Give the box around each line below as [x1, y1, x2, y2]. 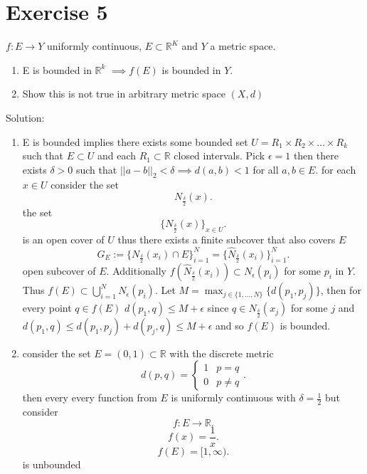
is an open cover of [22, 231, 105, 246]
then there [293, 148, 339, 163]
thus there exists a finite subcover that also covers [117, 231, 336, 246]
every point [22, 300, 72, 315]
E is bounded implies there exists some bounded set [22, 134, 248, 149]
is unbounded [22, 456, 81, 471]
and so [215, 317, 244, 332]
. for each [315, 162, 356, 177]
